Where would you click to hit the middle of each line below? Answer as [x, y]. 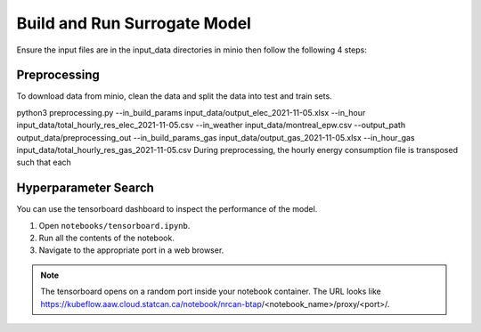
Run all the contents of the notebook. [107, 238]
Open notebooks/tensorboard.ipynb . [114, 225]
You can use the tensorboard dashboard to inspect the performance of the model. [167, 209]
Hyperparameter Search [86, 188]
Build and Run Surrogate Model [134, 23]
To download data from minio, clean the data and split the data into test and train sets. [175, 96]
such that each [44, 162]
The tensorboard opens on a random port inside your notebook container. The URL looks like [211, 292]
